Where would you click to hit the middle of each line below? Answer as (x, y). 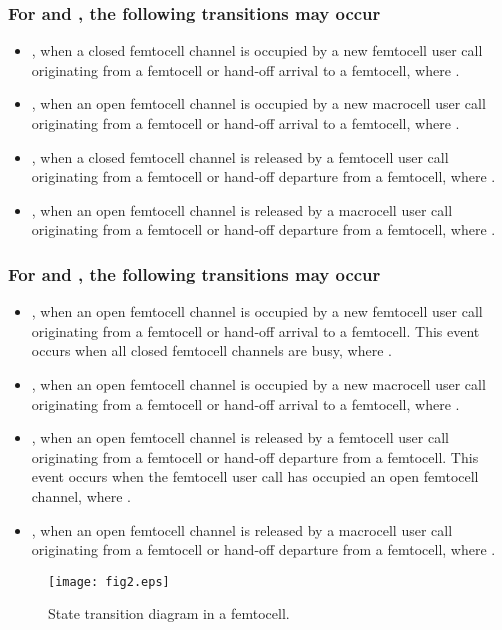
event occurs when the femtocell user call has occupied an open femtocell (255, 476)
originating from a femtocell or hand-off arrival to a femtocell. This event (255, 330)
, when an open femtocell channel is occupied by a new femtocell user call (257, 311)
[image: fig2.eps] (109, 581)
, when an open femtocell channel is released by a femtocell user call (240, 437)
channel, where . (81, 495)
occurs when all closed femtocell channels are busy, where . (211, 350)
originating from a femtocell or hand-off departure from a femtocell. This (255, 456)
